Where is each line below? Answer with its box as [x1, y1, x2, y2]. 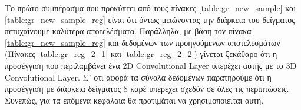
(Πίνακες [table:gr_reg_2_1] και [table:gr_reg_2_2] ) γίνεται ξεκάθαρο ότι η [5, 48, 277, 60]
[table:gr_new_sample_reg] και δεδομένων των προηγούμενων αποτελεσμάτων [5, 36, 280, 48]
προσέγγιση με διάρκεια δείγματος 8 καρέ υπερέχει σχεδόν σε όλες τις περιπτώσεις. [5, 82, 289, 95]
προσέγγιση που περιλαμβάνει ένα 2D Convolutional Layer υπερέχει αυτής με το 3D [5, 59, 297, 71]
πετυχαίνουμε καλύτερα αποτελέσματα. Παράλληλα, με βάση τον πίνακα [5, 25, 252, 37]
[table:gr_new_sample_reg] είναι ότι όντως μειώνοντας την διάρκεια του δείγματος [5, 13, 295, 25]
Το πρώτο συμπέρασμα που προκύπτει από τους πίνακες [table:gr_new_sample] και [5, 2, 296, 14]
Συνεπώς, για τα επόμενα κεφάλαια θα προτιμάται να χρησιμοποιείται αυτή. [5, 94, 264, 106]
